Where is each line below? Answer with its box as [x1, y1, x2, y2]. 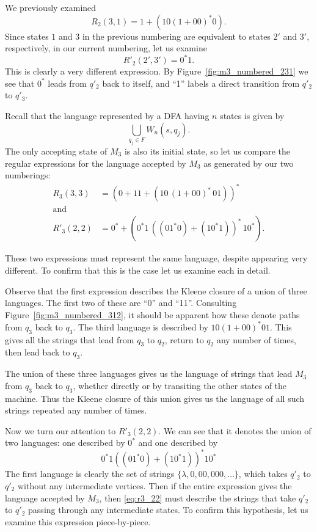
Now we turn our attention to [5, 424, 116, 437]
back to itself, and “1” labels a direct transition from [102, 76, 300, 89]
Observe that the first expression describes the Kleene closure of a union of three [5, 284, 307, 297]
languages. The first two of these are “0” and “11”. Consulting [5, 296, 237, 309]
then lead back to [5, 346, 70, 359]
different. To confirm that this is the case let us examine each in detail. [5, 263, 271, 276]
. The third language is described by [73, 320, 208, 333]
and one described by [138, 436, 218, 449]
